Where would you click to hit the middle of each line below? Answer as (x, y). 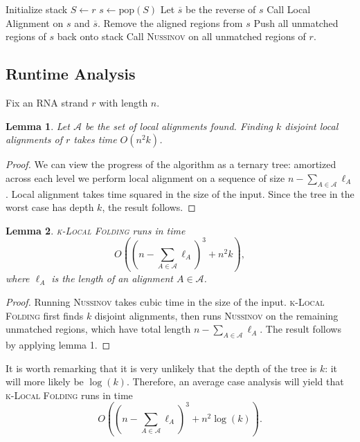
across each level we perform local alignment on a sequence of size (145, 177)
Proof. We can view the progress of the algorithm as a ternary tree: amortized (171, 164)
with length (124, 102)
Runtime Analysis (71, 74)
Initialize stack (37, 9)
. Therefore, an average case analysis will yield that (235, 381)
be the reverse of (221, 9)
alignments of (34, 139)
